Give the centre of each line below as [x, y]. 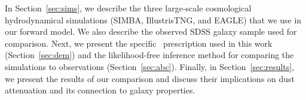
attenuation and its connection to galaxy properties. [100, 90]
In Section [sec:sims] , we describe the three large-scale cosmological [128, 8]
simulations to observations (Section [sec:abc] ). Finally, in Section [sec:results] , [149, 66]
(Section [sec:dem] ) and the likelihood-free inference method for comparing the [149, 55]
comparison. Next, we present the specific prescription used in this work [139, 43]
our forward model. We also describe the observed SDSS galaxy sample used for [151, 31]
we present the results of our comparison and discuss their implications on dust [150, 78]
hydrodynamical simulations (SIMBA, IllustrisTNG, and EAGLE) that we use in [153, 19]
